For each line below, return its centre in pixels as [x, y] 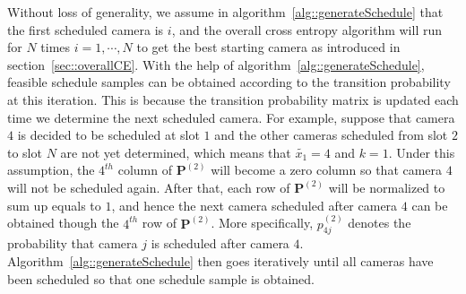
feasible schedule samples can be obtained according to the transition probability [229, 82]
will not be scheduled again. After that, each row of [149, 187]
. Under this [422, 152]
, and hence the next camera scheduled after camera [255, 205]
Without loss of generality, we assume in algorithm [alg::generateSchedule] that [225, 12]
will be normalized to [387, 187]
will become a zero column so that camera [327, 170]
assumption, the [51, 170]
